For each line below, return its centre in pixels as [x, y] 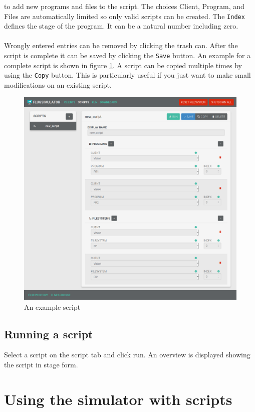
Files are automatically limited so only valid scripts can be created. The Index [124, 16]
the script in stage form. [41, 365]
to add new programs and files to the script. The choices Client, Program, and [124, 6]
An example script [52, 306]
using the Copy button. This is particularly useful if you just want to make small [127, 75]
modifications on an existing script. [58, 84]
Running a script [49, 334]
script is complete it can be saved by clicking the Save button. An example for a [127, 55]
